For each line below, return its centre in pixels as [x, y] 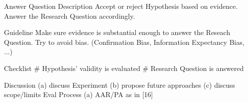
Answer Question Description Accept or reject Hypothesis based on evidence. [121, 6]
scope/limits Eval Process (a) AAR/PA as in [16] [79, 94]
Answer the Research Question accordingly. [70, 16]
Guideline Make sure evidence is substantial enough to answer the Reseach [117, 32]
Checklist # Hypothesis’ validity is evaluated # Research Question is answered [124, 68]
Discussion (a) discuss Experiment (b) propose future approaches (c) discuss [120, 85]
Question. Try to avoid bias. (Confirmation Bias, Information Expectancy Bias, [124, 42]
